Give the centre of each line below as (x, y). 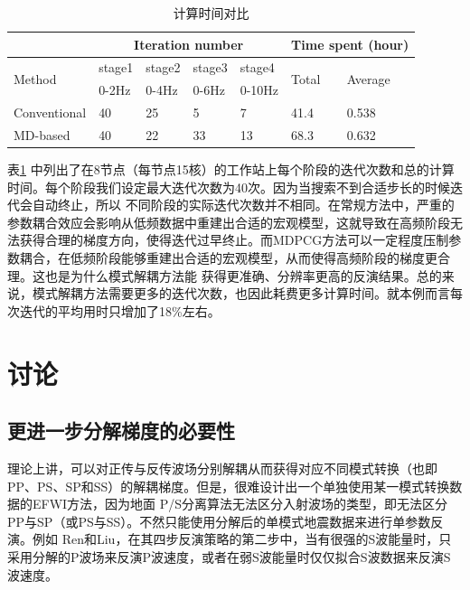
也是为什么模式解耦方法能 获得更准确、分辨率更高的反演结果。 (230, 275)
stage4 (257, 67)
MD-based (42, 134)
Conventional (50, 112)
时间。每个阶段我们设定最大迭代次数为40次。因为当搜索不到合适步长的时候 (229, 187)
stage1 (116, 67)
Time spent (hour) (350, 44)
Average (368, 78)
